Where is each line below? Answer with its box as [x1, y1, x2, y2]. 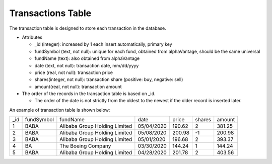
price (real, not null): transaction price [34, 69, 113, 75]
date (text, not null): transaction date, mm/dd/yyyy [34, 62, 139, 68]
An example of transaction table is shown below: [9, 107, 110, 113]
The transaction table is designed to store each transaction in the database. [9, 25, 166, 31]
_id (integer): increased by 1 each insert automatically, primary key [34, 41, 172, 47]
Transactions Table [9, 8, 92, 19]
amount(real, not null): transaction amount [34, 84, 122, 90]
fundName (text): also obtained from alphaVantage [34, 55, 140, 61]
